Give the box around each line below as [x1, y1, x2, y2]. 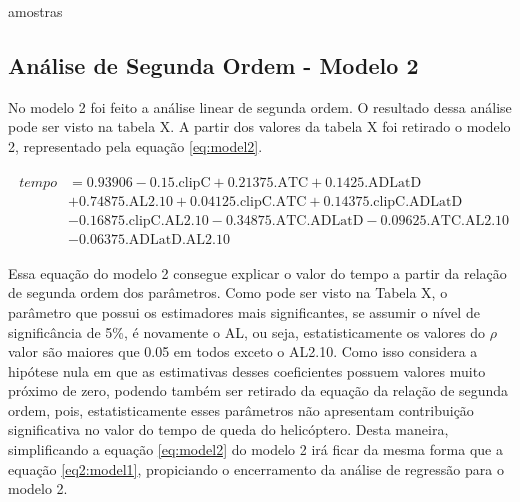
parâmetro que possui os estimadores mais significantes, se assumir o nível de [8, 301, 480, 322]
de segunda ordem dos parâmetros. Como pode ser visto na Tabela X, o [8, 282, 448, 303]
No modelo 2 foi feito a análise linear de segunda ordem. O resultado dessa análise [8, 96, 512, 117]
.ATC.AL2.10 [426, 213, 510, 228]
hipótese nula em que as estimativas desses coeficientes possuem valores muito [8, 360, 486, 381]
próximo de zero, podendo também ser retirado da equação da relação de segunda [8, 380, 509, 401]
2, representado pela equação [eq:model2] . [8, 135, 263, 156]
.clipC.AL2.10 [124, 213, 209, 228]
